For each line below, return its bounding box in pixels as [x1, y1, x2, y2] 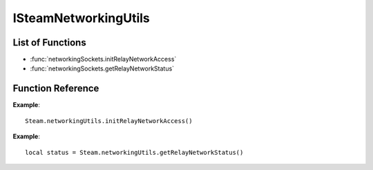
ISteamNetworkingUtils [12, 10, 150, 26]
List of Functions [12, 37, 86, 48]
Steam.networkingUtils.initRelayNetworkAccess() [25, 117, 193, 124]
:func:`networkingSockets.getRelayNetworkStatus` [30, 64, 175, 73]
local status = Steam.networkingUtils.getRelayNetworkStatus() [25, 149, 244, 156]
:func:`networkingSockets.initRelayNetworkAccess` [30, 55, 177, 64]
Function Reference [12, 83, 99, 95]
